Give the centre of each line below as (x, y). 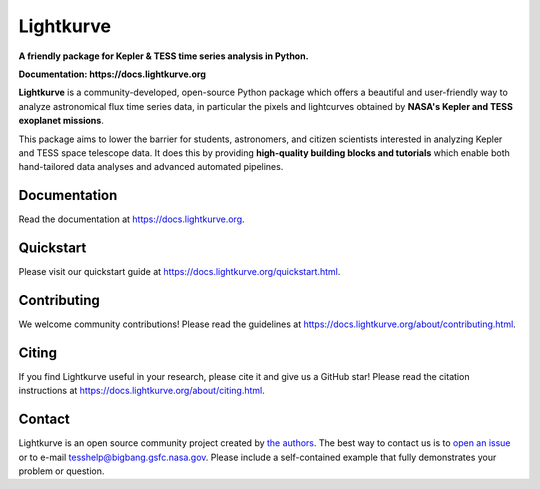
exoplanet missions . (61, 121)
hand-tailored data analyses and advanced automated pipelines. (151, 167)
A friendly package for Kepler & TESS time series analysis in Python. (163, 56)
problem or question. (61, 471)
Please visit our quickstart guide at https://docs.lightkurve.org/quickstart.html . (179, 272)
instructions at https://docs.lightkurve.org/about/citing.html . (141, 391)
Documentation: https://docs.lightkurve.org (112, 74)
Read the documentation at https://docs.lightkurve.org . (131, 219)
